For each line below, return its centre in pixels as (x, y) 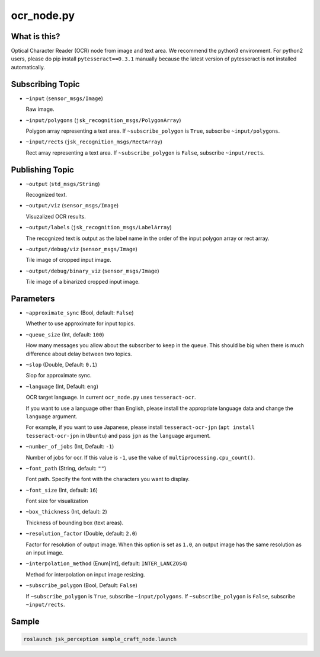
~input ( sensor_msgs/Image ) (65, 98)
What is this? (36, 36)
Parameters (33, 298)
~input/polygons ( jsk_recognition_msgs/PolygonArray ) (103, 120)
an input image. (45, 553)
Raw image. (40, 109)
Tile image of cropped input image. (69, 260)
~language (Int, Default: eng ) (62, 386)
